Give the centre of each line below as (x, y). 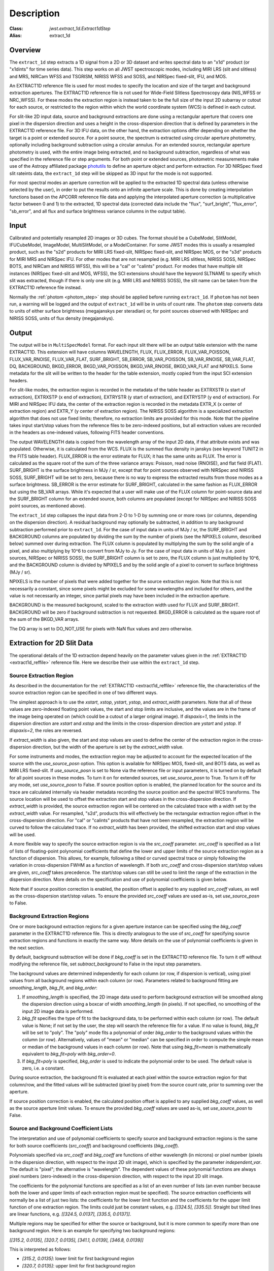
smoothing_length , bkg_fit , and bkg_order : (53, 988)
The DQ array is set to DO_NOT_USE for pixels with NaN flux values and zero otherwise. (101, 628)
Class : (16, 28)
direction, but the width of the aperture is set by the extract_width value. (108, 747)
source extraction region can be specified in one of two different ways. (83, 693)
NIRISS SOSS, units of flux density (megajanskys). (62, 318)
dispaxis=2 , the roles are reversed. (46, 731)
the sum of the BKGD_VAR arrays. (44, 619)
